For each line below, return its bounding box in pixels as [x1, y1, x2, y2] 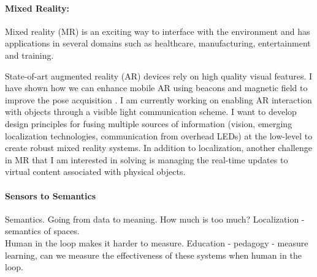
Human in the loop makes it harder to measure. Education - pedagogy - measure [5, 236, 308, 249]
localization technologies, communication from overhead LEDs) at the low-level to [5, 129, 313, 142]
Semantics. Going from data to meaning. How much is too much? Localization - [5, 212, 305, 225]
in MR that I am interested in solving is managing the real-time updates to [5, 153, 288, 166]
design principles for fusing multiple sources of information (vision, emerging [5, 117, 292, 130]
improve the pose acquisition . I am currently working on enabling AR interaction [5, 93, 312, 106]
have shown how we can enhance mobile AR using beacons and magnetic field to [5, 81, 308, 94]
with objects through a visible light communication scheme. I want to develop [5, 105, 297, 118]
